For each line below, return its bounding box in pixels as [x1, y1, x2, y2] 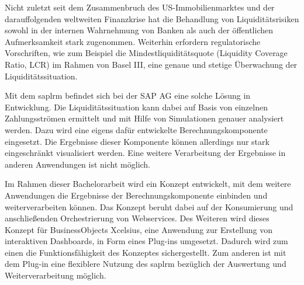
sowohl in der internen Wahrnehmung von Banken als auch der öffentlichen [5, 24, 274, 36]
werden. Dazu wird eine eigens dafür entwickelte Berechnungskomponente [5, 123, 268, 135]
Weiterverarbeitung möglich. [5, 269, 106, 281]
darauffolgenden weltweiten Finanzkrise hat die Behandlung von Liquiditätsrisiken [5, 12, 299, 25]
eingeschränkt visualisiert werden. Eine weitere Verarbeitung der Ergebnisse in [5, 147, 286, 159]
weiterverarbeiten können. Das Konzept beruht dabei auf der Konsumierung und [5, 200, 293, 213]
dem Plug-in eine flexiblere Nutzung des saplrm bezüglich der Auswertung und [5, 258, 286, 270]
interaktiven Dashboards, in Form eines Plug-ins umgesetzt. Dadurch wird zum [5, 235, 288, 247]
